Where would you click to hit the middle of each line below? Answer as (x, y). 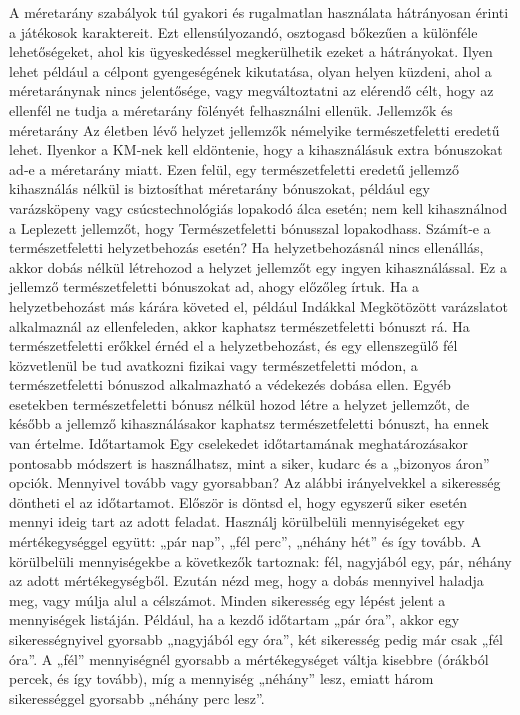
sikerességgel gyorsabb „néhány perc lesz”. (137, 697)
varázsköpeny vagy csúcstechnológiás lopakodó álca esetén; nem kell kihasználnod (258, 207)
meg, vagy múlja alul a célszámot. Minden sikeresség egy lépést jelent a (227, 599)
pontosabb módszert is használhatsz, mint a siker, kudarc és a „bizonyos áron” (249, 462)
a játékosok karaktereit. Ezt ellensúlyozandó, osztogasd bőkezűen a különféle (243, 31)
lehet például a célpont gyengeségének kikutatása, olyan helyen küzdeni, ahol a (250, 70)
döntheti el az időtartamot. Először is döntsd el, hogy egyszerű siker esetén (238, 501)
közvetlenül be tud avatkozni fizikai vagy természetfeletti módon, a (213, 364)
